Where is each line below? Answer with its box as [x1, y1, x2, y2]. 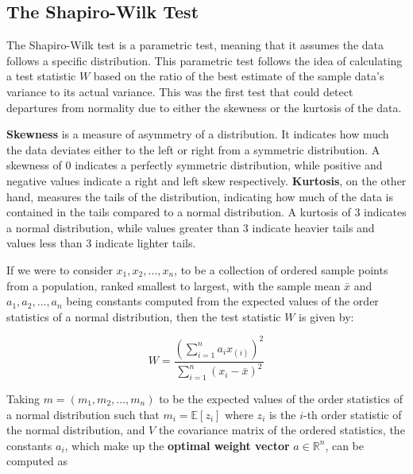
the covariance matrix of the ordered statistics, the [158, 422, 405, 438]
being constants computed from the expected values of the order [66, 293, 379, 309]
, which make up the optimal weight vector [64, 437, 290, 453]
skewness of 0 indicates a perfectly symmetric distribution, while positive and [6, 157, 383, 173]
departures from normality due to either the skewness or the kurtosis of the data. [6, 99, 402, 115]
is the [268, 406, 296, 422]
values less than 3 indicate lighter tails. [6, 235, 196, 251]
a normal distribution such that [6, 406, 160, 422]
